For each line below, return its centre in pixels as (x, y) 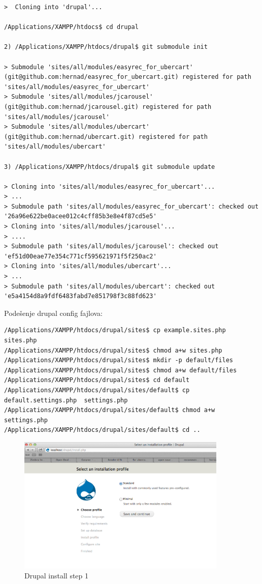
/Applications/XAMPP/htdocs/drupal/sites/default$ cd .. (102, 430)
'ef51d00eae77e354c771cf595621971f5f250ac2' (80, 256)
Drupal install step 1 (57, 576)
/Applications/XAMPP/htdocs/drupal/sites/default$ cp (97, 390)
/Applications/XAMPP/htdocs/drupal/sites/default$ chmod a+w (110, 410)
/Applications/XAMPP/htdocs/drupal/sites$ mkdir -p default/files (119, 360)
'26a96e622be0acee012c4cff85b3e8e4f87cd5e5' (80, 216)
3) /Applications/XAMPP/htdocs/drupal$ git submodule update (110, 167)
